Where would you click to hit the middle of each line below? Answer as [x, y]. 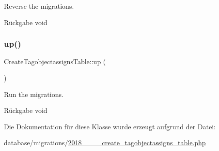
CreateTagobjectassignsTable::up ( [55, 62]
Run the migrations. [34, 94]
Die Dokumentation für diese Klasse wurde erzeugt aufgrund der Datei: [110, 126]
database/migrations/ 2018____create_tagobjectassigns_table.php [105, 143]
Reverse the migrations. [39, 6]
